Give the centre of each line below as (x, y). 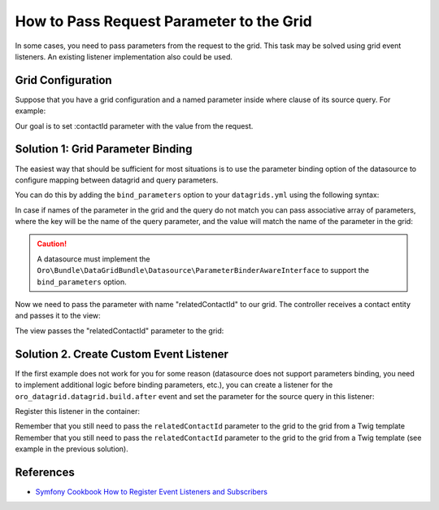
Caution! (52, 244)
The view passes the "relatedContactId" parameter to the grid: (120, 331)
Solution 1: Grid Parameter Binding (104, 149)
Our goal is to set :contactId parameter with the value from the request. (134, 125)
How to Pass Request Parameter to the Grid (163, 21)
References (45, 472)
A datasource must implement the (93, 259)
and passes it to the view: (58, 316)
